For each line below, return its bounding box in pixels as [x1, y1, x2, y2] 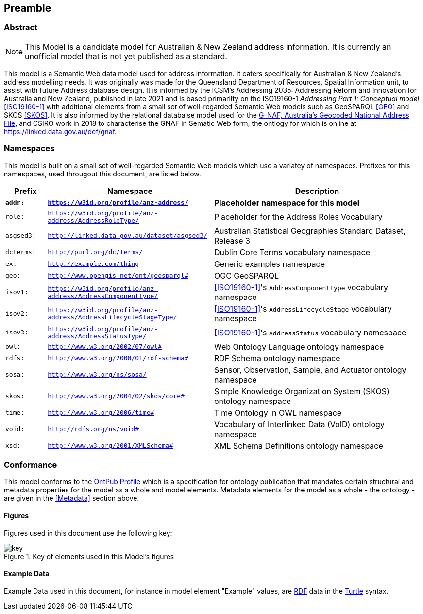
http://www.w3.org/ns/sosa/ [48, 371, 147, 379]
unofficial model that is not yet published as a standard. [25, 51, 227, 61]
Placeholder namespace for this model [214, 197, 360, 208]
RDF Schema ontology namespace [214, 353, 340, 363]
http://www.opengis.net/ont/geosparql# [48, 272, 188, 280]
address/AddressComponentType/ [48, 292, 158, 299]
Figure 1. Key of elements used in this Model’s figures [4, 552, 174, 561]
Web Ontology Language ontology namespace [214, 341, 384, 351]
